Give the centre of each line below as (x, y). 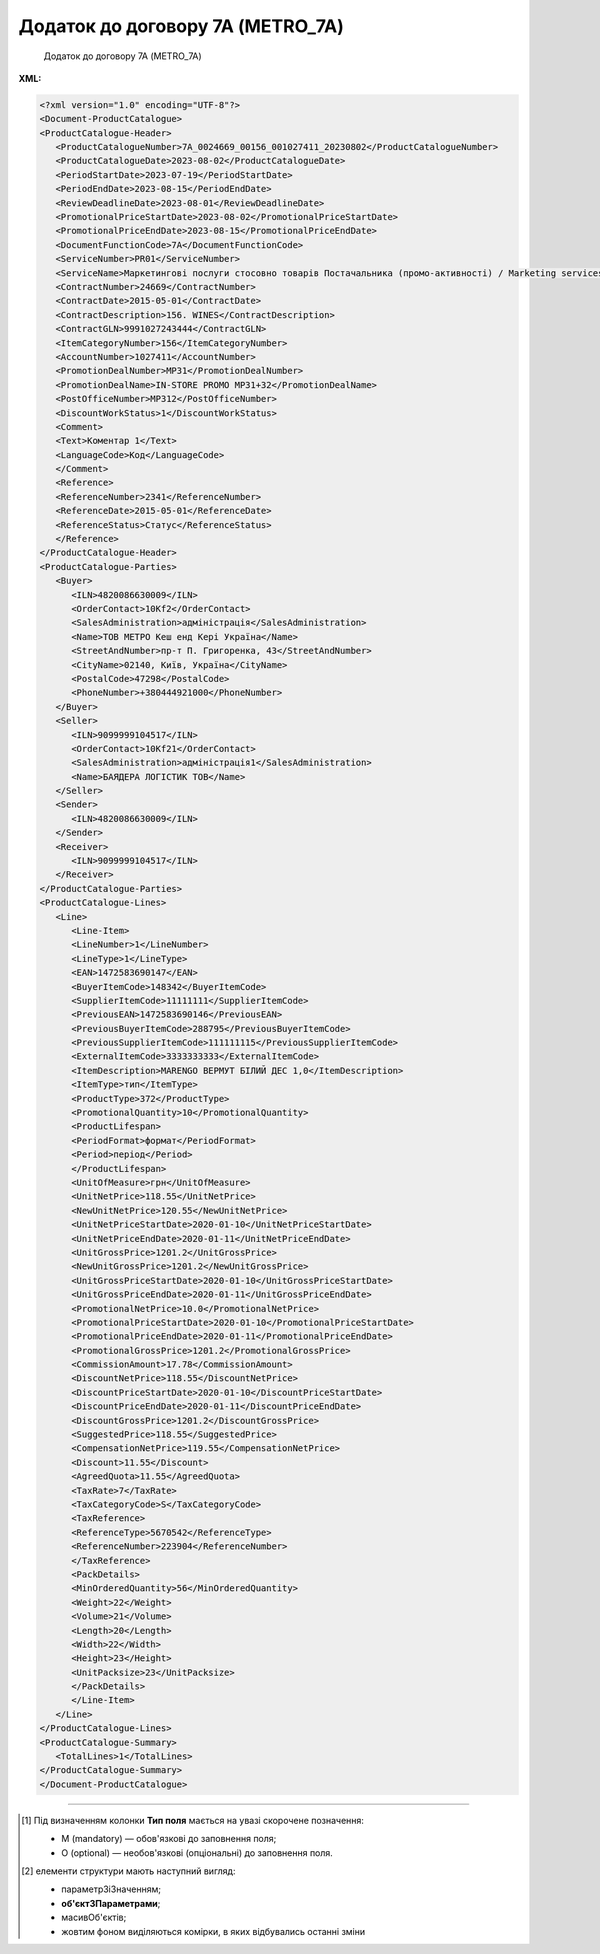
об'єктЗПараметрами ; (111, 1903)
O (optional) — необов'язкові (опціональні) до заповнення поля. (197, 1852)
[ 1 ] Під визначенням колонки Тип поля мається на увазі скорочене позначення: (193, 1820)
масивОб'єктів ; (94, 1917)
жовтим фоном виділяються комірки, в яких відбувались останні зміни (213, 1931)
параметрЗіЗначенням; (111, 1889)
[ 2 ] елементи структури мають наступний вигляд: (128, 1871)
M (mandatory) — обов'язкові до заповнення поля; (169, 1839)
